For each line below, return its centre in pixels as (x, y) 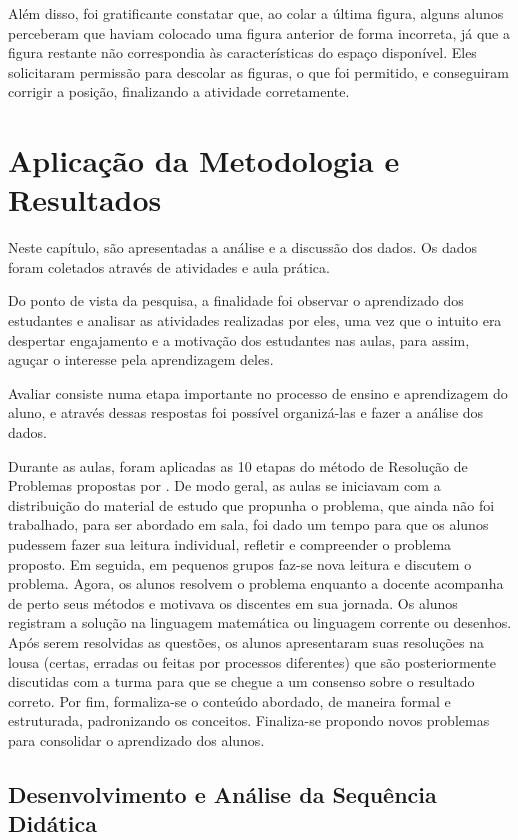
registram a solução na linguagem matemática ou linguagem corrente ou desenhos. (260, 622)
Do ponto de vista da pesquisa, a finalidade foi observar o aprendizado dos (236, 300)
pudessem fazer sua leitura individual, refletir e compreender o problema (230, 544)
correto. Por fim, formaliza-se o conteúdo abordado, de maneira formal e (229, 700)
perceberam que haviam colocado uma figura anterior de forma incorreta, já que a (259, 32)
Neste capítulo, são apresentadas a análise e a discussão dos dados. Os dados (243, 247)
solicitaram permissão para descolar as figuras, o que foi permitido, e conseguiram (258, 71)
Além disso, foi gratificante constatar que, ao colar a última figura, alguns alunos (256, 13)
